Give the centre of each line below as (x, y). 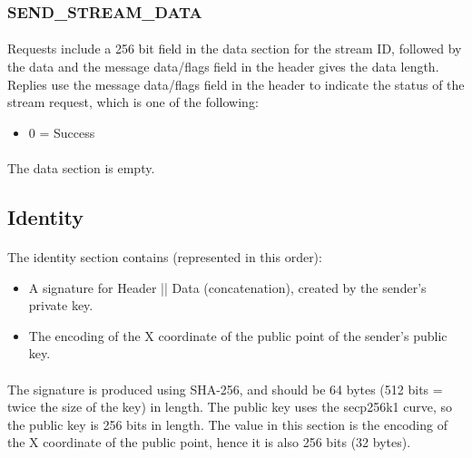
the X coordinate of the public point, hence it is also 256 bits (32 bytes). (209, 442)
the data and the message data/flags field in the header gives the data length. (223, 67)
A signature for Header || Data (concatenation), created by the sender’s (227, 287)
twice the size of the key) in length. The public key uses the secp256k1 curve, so (230, 407)
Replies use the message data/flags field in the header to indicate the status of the (236, 84)
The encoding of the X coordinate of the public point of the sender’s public (238, 335)
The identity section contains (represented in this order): (165, 256)
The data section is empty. (81, 168)
